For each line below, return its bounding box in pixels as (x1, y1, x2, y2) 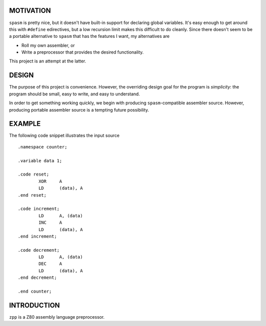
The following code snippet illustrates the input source (9, 133, 120, 139)
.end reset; (18, 192, 47, 198)
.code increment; (18, 206, 60, 211)
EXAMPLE (9, 119, 41, 128)
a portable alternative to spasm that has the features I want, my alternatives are (9, 33, 170, 39)
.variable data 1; (18, 158, 63, 163)
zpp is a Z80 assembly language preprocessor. (9, 314, 105, 320)
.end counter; (18, 289, 52, 295)
